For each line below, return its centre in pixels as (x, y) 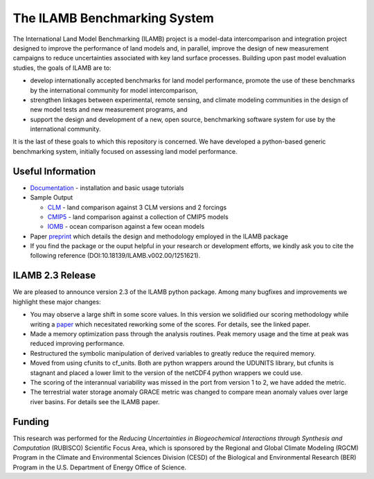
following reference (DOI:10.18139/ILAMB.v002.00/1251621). (115, 256)
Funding (31, 422)
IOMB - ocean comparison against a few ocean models (126, 227)
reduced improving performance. (77, 344)
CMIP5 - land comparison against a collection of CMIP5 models (138, 217)
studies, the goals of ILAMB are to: (62, 68)
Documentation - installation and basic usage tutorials (107, 188)
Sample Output (52, 198)
